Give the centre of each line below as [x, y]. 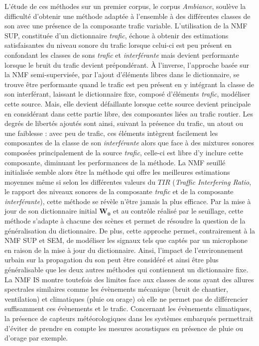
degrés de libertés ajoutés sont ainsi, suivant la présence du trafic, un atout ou [124, 123]
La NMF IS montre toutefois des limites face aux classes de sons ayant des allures [129, 279]
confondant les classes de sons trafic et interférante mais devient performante [122, 55]
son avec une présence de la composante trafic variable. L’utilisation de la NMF [126, 26]
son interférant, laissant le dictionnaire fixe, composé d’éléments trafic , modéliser [128, 94]
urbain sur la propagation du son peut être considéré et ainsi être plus [112, 260]
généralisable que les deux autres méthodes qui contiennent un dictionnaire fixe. [127, 270]
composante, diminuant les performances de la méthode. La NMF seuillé [115, 162]
